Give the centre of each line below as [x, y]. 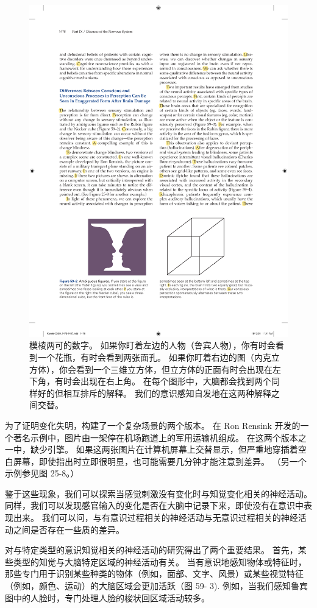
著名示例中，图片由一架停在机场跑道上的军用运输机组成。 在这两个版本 [155, 437]
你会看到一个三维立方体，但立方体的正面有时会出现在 [166, 369]
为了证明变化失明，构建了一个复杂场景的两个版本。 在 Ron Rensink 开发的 [153, 425]
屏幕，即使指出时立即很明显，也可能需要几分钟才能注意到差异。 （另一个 [160, 461]
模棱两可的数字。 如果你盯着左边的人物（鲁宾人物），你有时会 [152, 345]
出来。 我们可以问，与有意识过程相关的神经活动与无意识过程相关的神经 [155, 518]
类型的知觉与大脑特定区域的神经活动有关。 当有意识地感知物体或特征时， [160, 561]
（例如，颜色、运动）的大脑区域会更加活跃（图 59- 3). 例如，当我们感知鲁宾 [156, 586]
